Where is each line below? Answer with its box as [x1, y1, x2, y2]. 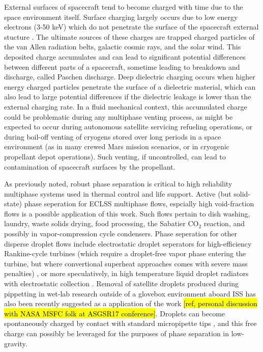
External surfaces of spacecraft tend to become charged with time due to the [4, 2, 243, 12]
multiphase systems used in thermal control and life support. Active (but [4, 188, 231, 199]
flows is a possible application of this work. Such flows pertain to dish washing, [4, 208, 250, 219]
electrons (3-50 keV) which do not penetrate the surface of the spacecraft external [4, 21, 259, 32]
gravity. [4, 338, 27, 348]
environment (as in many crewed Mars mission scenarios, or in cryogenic [4, 141, 229, 152]
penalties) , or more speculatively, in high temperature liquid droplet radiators [4, 268, 249, 279]
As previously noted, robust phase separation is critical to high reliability [4, 178, 232, 189]
